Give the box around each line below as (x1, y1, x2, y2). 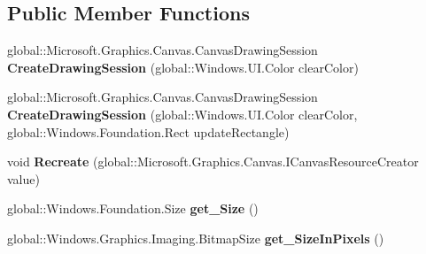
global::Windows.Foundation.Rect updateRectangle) (7, 122, 290, 141)
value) (7, 169, 40, 188)
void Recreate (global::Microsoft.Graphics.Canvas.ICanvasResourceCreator (7, 152, 419, 171)
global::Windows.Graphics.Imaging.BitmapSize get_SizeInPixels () (7, 228, 384, 247)
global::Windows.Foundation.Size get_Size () (7, 199, 259, 218)
